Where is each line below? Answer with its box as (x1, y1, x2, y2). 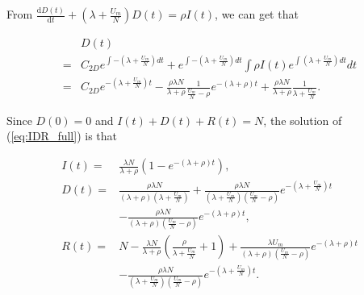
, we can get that (215, 6, 299, 23)
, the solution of (263, 111, 342, 128)
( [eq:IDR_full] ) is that (6, 127, 118, 144)
